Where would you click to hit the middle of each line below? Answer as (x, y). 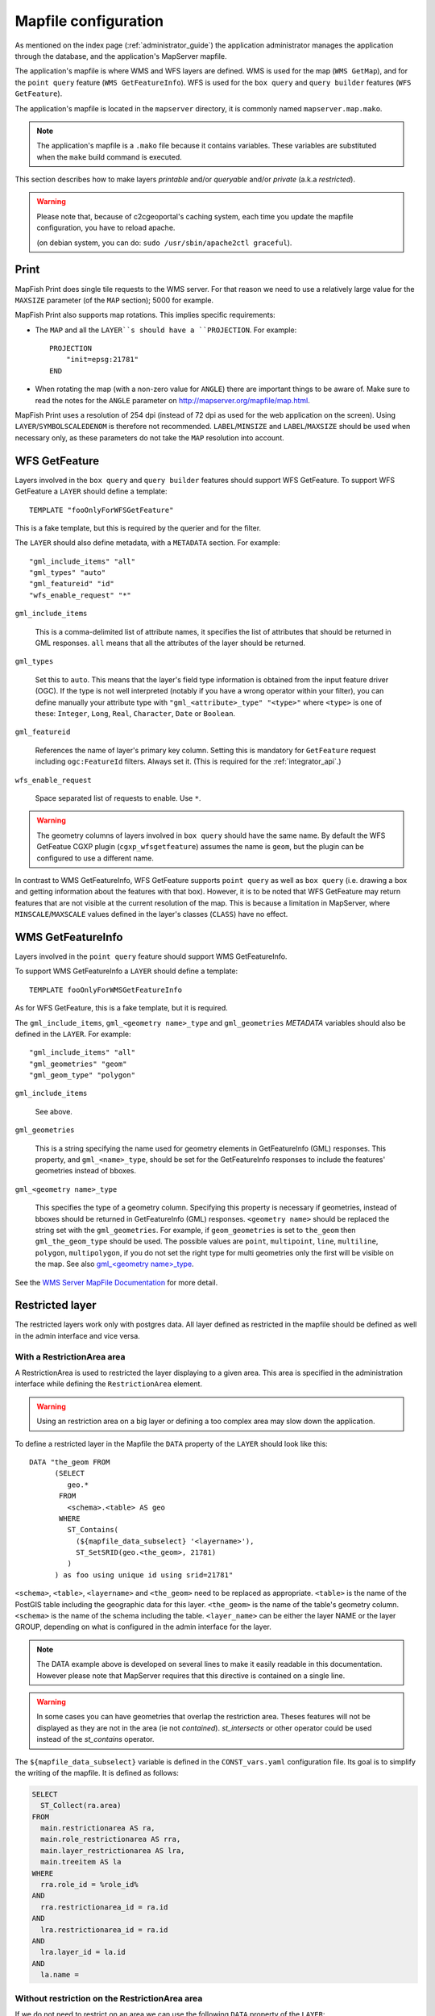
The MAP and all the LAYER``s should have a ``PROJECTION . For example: (166, 330)
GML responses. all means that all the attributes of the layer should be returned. (170, 643)
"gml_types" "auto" (68, 573)
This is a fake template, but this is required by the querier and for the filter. (138, 527)
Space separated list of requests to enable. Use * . (118, 798)
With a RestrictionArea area (70, 1356)
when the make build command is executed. (109, 156)
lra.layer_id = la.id (83, 1952)
